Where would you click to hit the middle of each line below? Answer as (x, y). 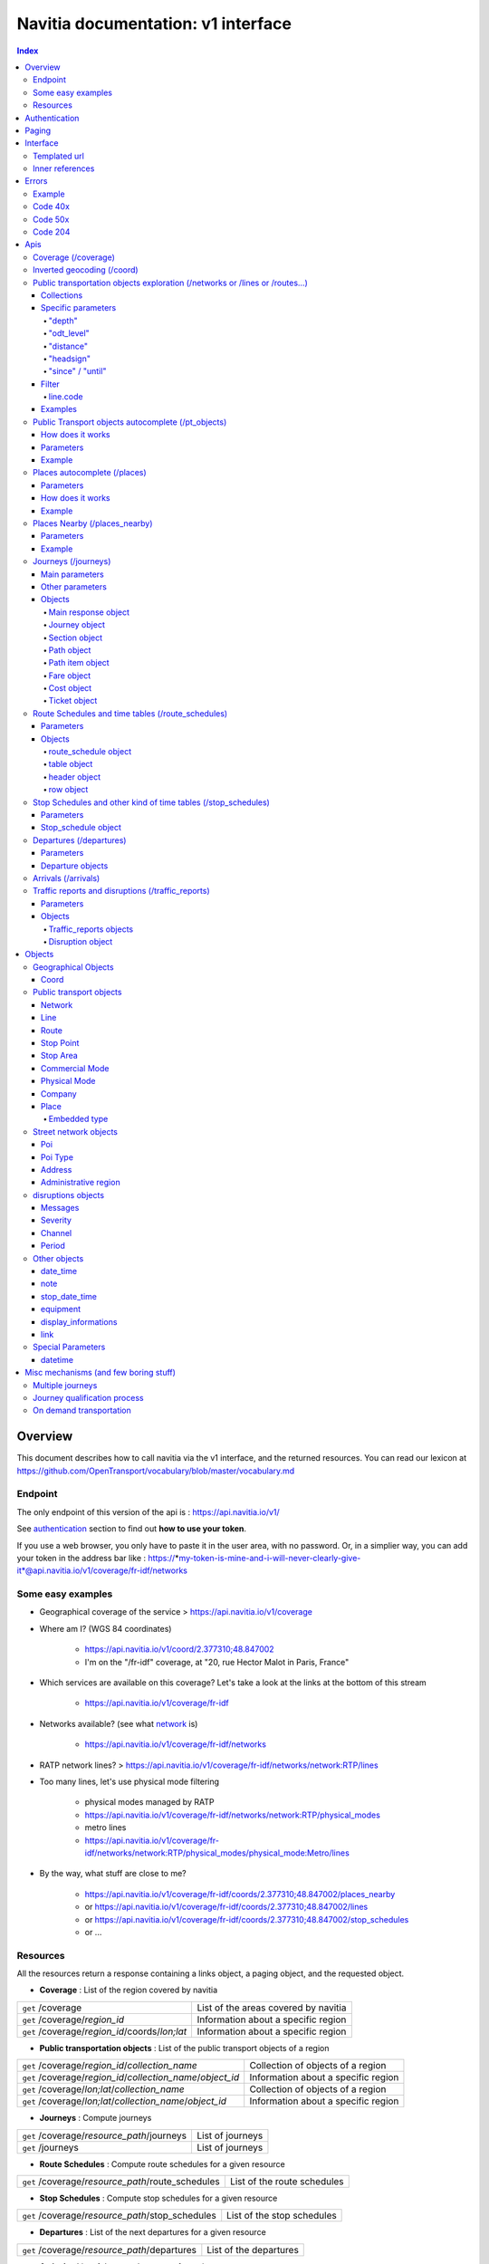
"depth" (63, 321)
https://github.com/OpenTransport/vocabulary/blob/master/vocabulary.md (156, 1471)
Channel (57, 1233)
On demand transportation (82, 1410)
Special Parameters (69, 1347)
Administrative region (81, 1183)
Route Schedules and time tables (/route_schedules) (130, 713)
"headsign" (69, 359)
